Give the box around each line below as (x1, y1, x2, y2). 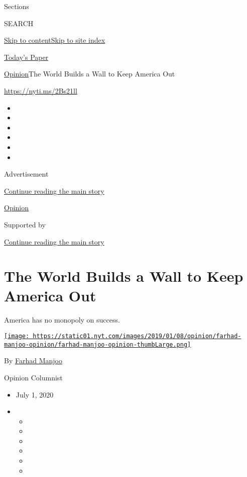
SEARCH (4, 18, 34, 28)
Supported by (4, 219, 46, 229)
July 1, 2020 (16, 389, 54, 400)
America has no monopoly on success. (4, 314, 120, 325)
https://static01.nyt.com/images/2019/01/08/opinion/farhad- (33, 333, 241, 340)
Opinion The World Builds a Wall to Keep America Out (4, 68, 175, 79)
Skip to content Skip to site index (4, 35, 105, 45)
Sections (4, 1, 29, 11)
